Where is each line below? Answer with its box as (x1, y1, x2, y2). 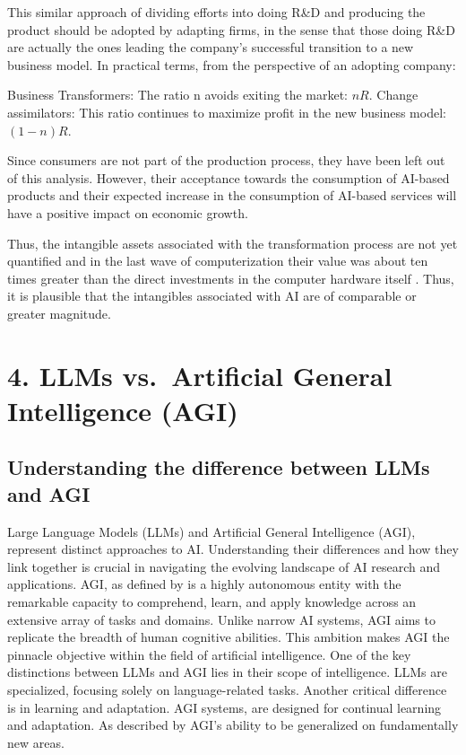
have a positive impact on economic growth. (7, 203, 248, 222)
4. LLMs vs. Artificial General (7, 356, 393, 393)
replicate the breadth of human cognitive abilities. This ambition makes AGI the (7, 628, 450, 646)
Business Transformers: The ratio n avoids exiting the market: (7, 85, 349, 104)
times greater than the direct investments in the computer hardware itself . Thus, (7, 268, 454, 287)
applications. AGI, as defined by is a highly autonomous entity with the (7, 575, 401, 593)
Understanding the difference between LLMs (7, 453, 430, 481)
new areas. (7, 733, 65, 751)
